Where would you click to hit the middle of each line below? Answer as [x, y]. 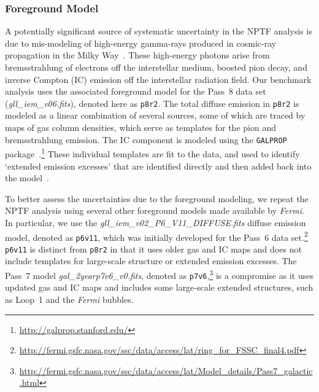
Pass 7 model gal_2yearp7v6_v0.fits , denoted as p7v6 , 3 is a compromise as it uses [159, 274]
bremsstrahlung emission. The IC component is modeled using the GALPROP [146, 139]
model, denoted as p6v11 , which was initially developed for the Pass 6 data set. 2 [156, 236]
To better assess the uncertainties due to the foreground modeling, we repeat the [157, 198]
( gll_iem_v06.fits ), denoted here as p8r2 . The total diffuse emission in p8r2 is [152, 103]
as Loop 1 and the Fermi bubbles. [69, 299]
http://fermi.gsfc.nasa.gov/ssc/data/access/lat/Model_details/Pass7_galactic [166, 370]
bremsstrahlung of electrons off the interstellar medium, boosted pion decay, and [156, 67]
